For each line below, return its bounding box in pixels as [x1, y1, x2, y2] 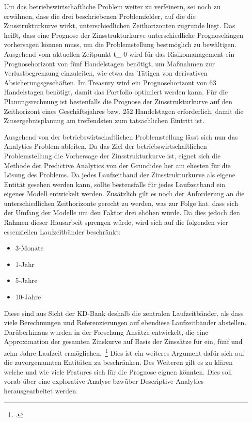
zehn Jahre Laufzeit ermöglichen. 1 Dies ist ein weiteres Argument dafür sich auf [4, 346, 244, 358]
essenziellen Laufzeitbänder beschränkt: [4, 226, 121, 236]
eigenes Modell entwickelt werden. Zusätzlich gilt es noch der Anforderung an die [4, 188, 245, 199]
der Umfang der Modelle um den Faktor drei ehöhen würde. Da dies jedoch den [4, 207, 240, 218]
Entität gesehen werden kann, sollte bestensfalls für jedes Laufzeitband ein [4, 179, 225, 189]
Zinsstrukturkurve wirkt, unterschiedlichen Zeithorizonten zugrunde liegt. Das [4, 20, 235, 31]
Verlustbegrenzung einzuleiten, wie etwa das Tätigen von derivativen [4, 68, 207, 78]
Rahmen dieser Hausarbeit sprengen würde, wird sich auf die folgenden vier [4, 217, 228, 227]
